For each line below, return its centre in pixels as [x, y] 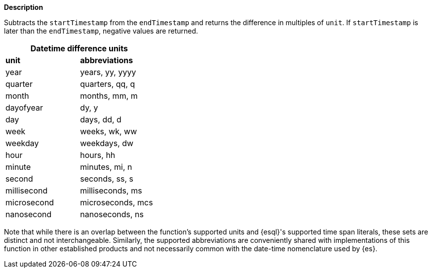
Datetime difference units [79, 48]
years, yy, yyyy [108, 72]
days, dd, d [101, 119]
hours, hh [98, 155]
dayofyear [24, 108]
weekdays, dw [107, 143]
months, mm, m [109, 96]
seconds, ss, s [107, 179]
